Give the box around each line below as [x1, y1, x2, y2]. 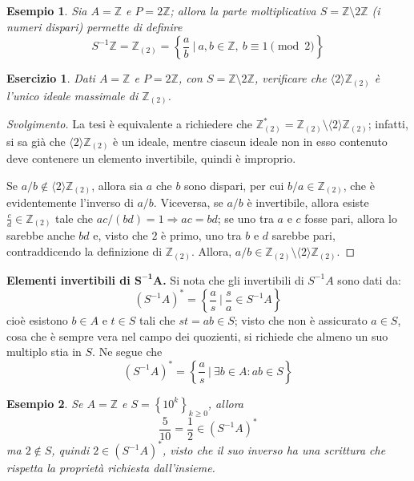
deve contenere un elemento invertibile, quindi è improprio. [6, 150, 296, 167]
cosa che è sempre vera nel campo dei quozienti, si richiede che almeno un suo [6, 327, 388, 344]
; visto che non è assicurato [234, 312, 368, 329]
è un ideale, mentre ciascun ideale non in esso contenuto [113, 132, 388, 149]
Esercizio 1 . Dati [6, 70, 95, 87]
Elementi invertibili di [6, 271, 131, 288]
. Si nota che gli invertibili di [163, 271, 304, 288]
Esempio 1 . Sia [6, 2, 87, 18]
